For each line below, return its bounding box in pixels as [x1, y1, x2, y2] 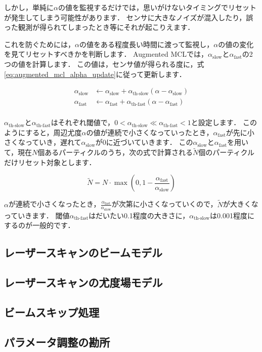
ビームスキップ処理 [4, 304, 100, 320]
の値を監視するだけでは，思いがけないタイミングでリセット [58, 2, 256, 12]
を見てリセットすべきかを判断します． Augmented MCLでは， [4, 49, 208, 59]
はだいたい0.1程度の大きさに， [89, 210, 190, 220]
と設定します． [191, 117, 241, 128]
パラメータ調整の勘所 [4, 334, 110, 349]
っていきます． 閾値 [4, 210, 70, 220]
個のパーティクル [198, 147, 255, 158]
